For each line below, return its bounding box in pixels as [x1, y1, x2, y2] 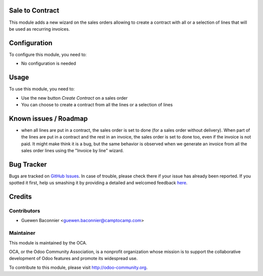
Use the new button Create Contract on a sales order [21, 95, 128, 101]
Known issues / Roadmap [9, 114, 88, 122]
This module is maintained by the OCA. [9, 240, 87, 245]
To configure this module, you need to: [9, 52, 87, 57]
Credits [9, 192, 32, 201]
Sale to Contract [9, 6, 59, 15]
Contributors [9, 207, 40, 214]
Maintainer [9, 230, 36, 237]
